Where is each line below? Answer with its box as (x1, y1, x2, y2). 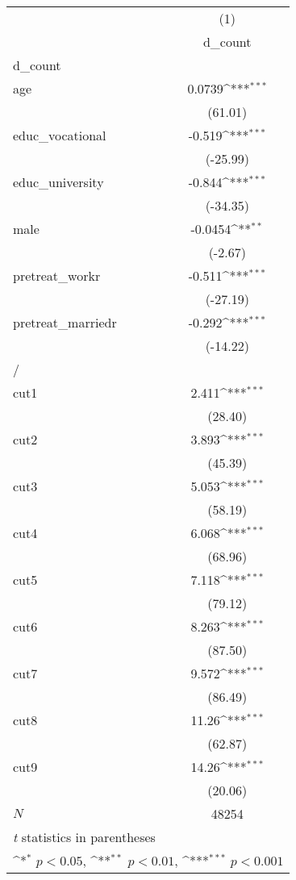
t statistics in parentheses (13, 828, 156, 846)
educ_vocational (13, 126, 106, 144)
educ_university (13, 173, 104, 191)
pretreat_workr (13, 266, 101, 285)
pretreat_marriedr (13, 313, 117, 332)
